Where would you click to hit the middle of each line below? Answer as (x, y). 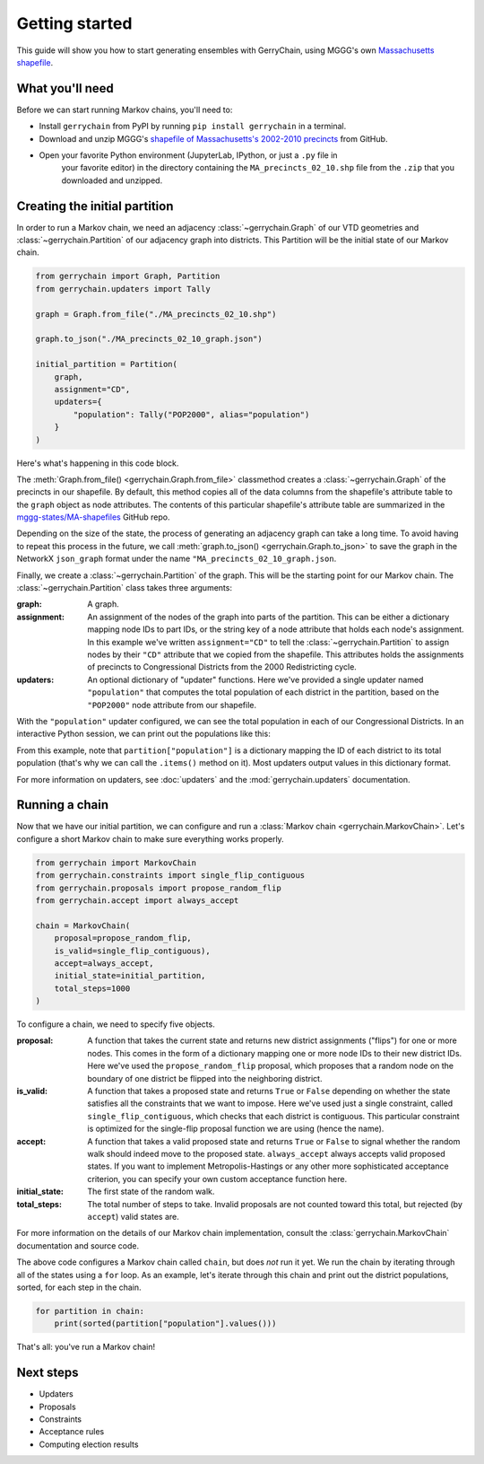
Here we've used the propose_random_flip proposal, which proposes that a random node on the (271, 1066)
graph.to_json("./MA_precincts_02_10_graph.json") (149, 339)
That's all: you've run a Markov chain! (86, 1347)
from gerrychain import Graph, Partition (128, 276)
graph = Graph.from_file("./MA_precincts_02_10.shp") (156, 314)
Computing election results (89, 1444)
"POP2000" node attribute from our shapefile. (172, 705)
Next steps (48, 1373)
